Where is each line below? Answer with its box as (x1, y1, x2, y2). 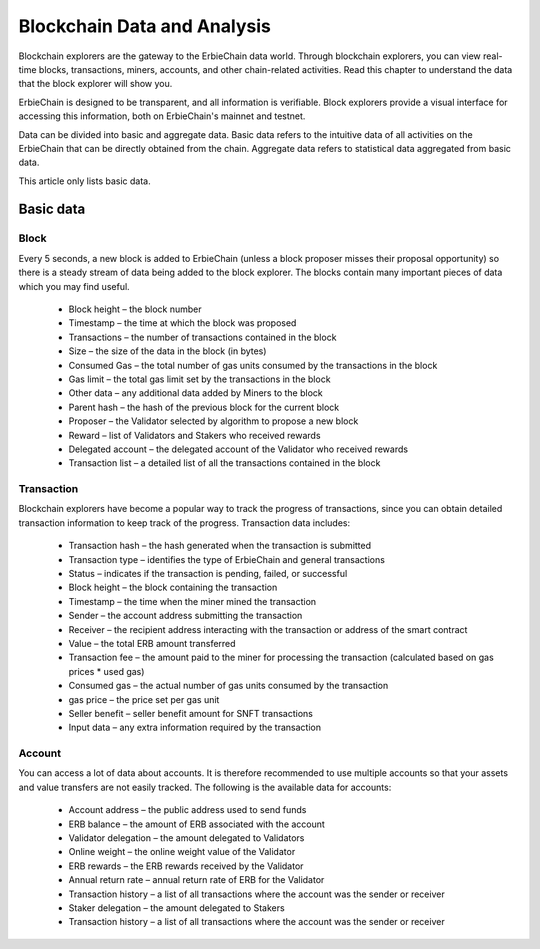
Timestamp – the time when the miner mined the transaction (68, 595, 317, 607)
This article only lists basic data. (18, 175, 151, 187)
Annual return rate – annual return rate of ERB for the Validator (68, 874, 325, 886)
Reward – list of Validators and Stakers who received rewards (68, 429, 321, 441)
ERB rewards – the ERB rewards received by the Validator (68, 860, 304, 872)
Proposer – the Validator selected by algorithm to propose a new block (68, 415, 359, 427)
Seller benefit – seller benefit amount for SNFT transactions (68, 707, 314, 719)
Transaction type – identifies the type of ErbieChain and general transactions (68, 553, 385, 565)
